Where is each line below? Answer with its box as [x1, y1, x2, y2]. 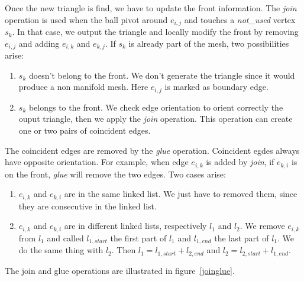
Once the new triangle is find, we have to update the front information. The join [5, 2, 297, 14]
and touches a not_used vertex [184, 13, 296, 25]
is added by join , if [206, 156, 274, 168]
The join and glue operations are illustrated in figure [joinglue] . [5, 264, 235, 276]
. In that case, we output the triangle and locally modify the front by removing [12, 25, 299, 38]
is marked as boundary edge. [164, 80, 269, 93]
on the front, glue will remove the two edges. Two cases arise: [5, 167, 226, 180]
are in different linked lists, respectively [64, 219, 207, 232]
